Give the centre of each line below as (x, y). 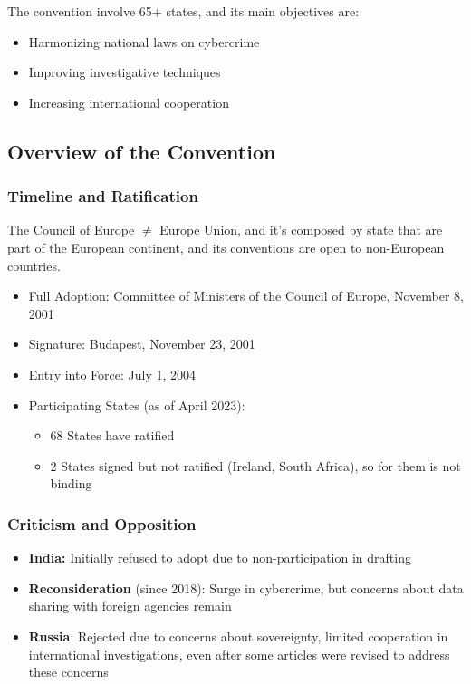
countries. (34, 265)
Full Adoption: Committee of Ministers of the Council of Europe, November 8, (246, 296)
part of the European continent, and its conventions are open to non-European (226, 247)
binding (71, 483)
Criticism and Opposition (102, 523)
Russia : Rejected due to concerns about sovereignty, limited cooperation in (238, 636)
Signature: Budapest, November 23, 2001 (142, 344)
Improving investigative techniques (125, 72)
